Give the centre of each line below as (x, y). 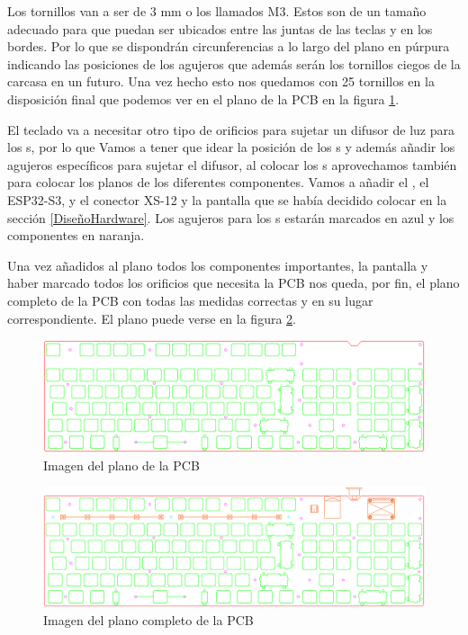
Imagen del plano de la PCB (121, 465)
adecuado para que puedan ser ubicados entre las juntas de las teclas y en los (220, 28)
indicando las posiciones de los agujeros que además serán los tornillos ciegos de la (234, 63)
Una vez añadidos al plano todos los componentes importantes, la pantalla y (218, 265)
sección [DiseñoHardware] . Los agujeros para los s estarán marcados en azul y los (231, 217)
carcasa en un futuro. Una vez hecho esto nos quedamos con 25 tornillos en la (221, 81)
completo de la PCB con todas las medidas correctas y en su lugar (190, 300)
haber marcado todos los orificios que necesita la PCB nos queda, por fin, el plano (234, 283)
